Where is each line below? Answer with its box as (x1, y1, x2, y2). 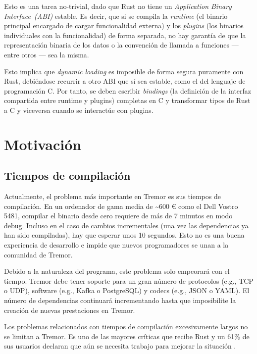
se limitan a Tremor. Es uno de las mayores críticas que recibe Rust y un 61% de (4, 331, 250, 341)
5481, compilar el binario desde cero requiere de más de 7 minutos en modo (4, 210, 233, 221)
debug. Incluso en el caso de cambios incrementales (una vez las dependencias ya (4, 220, 249, 230)
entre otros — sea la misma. (4, 49, 89, 59)
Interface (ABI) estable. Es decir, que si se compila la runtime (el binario (4, 10, 228, 21)
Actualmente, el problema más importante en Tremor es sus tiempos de (4, 191, 221, 202)
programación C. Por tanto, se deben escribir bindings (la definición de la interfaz (4, 85, 252, 96)
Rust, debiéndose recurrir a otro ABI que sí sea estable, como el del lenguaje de (4, 76, 246, 86)
